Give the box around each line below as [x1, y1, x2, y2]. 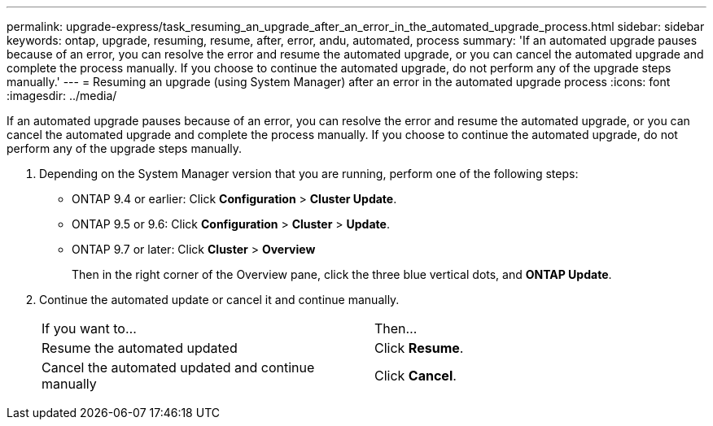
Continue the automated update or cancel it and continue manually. [39, 293, 400, 306]
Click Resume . [374, 340, 464, 356]
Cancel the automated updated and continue [42, 359, 315, 376]
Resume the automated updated [42, 340, 238, 356]
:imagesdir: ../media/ [7, 89, 117, 102]
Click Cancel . [374, 367, 457, 384]
